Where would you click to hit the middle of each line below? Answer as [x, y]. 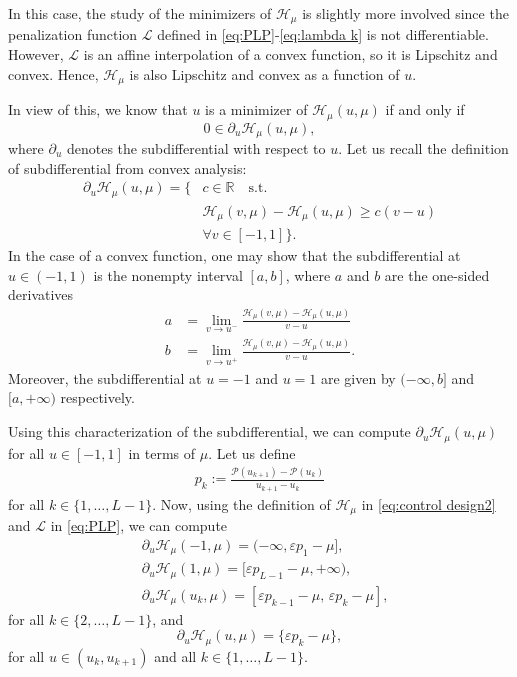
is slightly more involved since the [405, 13]
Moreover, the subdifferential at [105, 377]
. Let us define [252, 452]
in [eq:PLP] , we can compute [139, 525]
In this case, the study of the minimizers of [140, 13]
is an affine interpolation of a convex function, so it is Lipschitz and [290, 54]
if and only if [425, 109]
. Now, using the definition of [241, 503]
